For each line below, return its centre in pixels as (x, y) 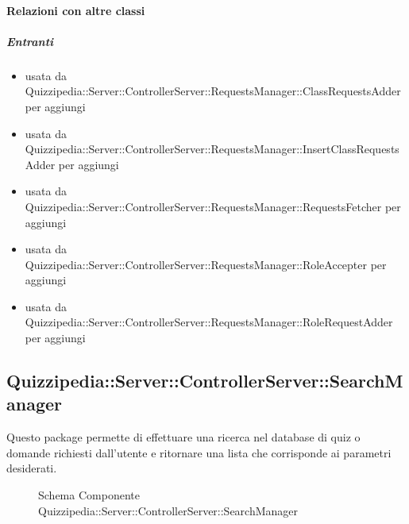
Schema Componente (89, 495)
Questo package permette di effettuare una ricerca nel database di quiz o (183, 437)
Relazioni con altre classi (76, 10)
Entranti (30, 41)
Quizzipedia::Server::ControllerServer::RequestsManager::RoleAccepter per (206, 264)
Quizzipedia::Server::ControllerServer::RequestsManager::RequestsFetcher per (213, 206)
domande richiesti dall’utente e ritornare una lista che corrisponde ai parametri (199, 452)
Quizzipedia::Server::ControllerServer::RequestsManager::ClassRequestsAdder (213, 91)
